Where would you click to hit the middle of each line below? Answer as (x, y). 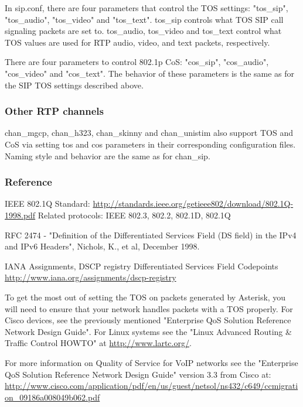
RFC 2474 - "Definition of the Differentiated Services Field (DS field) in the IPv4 (151, 235)
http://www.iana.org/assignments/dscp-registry (91, 277)
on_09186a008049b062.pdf (52, 397)
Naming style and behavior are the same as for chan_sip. (108, 155)
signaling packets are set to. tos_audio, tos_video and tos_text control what (143, 31)
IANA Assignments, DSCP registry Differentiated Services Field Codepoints (142, 266)
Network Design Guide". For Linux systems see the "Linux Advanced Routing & (148, 331)
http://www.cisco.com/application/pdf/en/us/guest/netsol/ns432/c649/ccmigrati (151, 386)
